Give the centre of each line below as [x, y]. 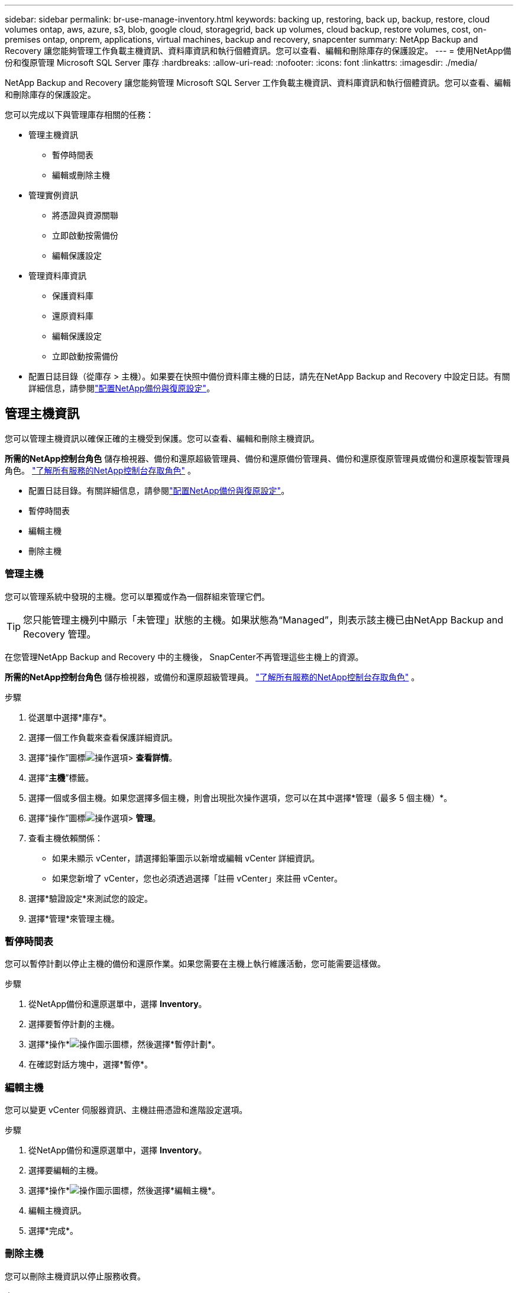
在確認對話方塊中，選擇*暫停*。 [91, 1064]
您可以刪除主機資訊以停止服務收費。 [75, 1276]
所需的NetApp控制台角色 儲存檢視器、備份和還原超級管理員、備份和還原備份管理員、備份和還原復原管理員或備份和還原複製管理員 [258, 458]
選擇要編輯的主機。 [66, 1170]
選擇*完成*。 [54, 1231]
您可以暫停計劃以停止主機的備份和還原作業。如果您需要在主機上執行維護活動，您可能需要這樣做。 [195, 964]
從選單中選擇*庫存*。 [70, 717]
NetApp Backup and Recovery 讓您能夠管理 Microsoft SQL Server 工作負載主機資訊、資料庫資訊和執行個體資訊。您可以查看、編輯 [258, 83]
